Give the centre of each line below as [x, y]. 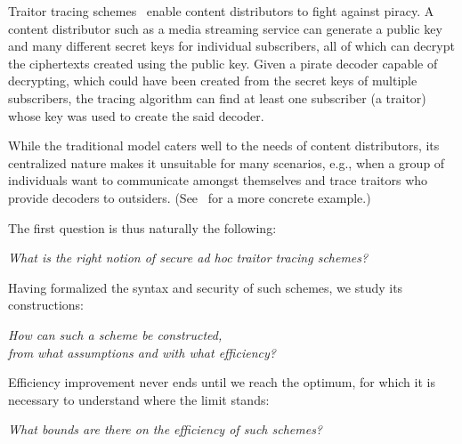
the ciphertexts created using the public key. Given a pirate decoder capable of [223, 63]
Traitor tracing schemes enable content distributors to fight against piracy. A [221, 11]
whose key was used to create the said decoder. [136, 115]
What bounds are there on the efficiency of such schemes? [166, 429]
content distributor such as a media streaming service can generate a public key [225, 28]
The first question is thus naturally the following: [142, 227]
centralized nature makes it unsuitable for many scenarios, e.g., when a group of [227, 162]
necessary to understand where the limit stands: [139, 399]
